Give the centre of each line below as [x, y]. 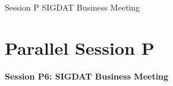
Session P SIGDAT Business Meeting [73, 7]
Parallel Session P [80, 47]
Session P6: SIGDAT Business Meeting [87, 76]
